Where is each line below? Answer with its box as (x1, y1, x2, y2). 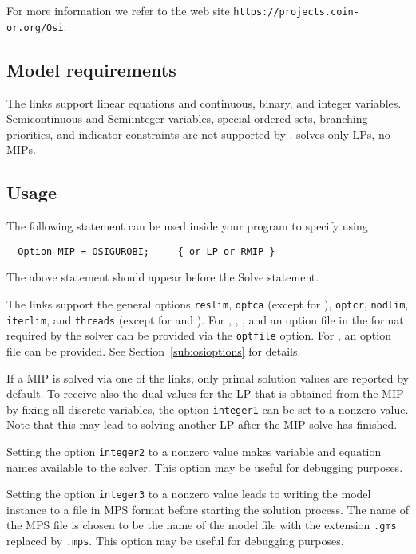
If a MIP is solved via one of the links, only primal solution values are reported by (6, 369, 409, 386)
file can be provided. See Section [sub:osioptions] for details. (6, 342, 301, 359)
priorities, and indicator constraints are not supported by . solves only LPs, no (6, 125, 390, 142)
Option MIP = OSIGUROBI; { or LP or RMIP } (18, 246, 275, 257)
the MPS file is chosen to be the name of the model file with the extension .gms (6, 517, 397, 533)
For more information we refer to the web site (6, 2, 230, 18)
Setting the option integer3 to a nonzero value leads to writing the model (6, 485, 371, 502)
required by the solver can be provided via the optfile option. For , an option (6, 327, 391, 344)
